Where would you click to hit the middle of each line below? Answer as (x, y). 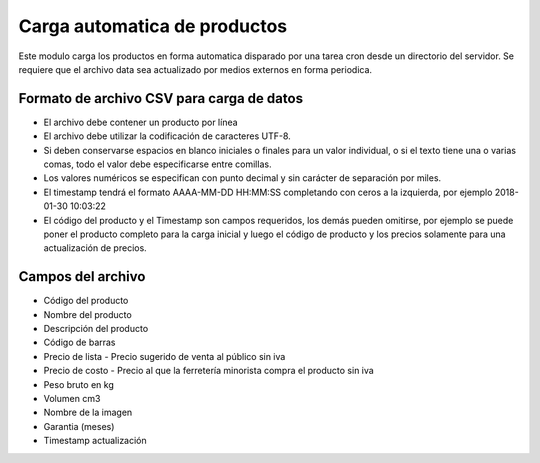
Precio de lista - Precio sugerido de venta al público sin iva (164, 356)
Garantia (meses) (79, 426)
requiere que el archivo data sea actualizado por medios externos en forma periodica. (195, 69)
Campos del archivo (82, 276)
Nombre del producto (87, 314)
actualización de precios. (95, 248)
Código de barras (79, 342)
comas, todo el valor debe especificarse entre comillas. (157, 164)
